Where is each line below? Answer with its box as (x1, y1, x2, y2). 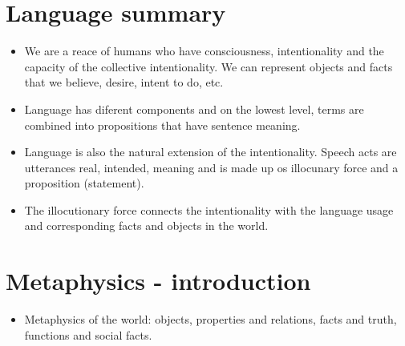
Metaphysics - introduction (6, 264, 311, 297)
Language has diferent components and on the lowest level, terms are (24, 100, 364, 117)
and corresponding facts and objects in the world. (24, 217, 269, 234)
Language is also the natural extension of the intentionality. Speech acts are (24, 143, 397, 160)
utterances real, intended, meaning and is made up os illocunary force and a (24, 159, 399, 175)
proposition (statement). (24, 175, 144, 191)
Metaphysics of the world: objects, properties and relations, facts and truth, (24, 311, 397, 328)
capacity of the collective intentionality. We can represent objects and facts (24, 58, 393, 74)
